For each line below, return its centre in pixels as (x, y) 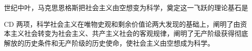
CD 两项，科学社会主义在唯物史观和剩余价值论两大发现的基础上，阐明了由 (122, 24)
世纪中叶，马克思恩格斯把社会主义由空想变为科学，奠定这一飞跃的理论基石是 (126, 7)
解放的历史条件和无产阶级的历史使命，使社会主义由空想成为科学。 (109, 42)
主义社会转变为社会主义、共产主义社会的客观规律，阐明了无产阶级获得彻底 (129, 33)
